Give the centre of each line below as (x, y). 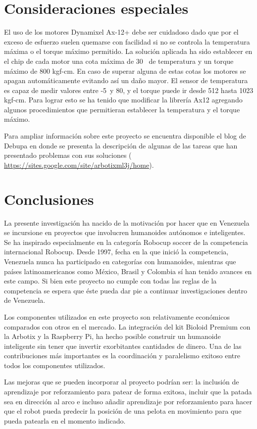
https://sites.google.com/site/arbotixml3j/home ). (79, 165)
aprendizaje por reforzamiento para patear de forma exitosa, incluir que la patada (128, 392)
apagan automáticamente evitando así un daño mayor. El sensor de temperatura (126, 80)
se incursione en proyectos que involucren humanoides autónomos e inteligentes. (125, 232)
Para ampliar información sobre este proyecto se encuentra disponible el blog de (125, 136)
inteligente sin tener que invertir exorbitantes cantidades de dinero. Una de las (123, 346)
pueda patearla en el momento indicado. (65, 420)
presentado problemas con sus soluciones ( (68, 155)
